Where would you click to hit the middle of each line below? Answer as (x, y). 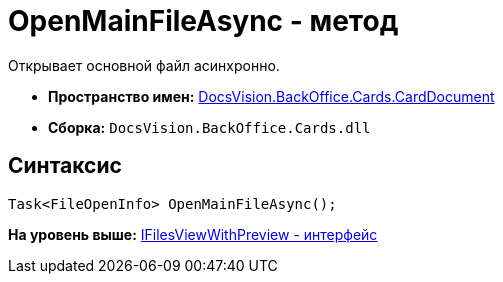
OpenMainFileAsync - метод (203, 21)
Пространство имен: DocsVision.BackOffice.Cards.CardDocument (271, 96)
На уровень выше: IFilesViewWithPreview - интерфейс (193, 234)
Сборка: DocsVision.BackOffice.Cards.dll (209, 127)
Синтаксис (65, 166)
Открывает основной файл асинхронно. (144, 65)
